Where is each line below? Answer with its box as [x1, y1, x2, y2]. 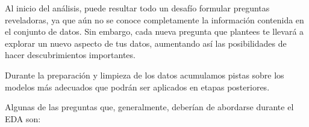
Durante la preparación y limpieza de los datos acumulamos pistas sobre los [5, 68, 284, 81]
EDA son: [5, 112, 41, 125]
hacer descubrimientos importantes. [5, 49, 136, 61]
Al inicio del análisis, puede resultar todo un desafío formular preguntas [5, 2, 270, 14]
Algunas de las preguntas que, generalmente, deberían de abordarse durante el [5, 101, 294, 113]
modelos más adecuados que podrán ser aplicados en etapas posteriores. [5, 80, 270, 93]
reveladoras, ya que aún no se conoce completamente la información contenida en [5, 13, 304, 26]
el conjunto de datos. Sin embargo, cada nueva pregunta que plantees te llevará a [5, 25, 304, 38]
